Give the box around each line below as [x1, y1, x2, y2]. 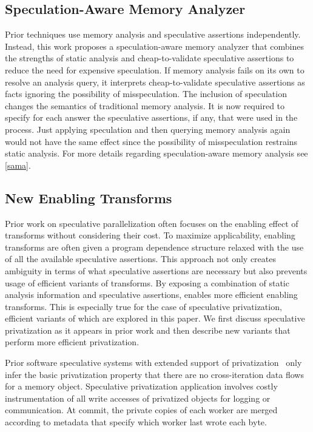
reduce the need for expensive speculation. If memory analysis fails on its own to [5, 63, 305, 76]
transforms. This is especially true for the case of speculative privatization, [5, 300, 282, 312]
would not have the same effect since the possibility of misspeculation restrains [5, 135, 298, 147]
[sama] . [5, 158, 31, 171]
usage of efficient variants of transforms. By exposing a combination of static [5, 276, 289, 289]
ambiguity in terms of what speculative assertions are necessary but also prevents [5, 264, 308, 277]
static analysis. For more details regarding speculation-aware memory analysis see [5, 147, 308, 160]
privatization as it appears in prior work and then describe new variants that [5, 323, 291, 336]
